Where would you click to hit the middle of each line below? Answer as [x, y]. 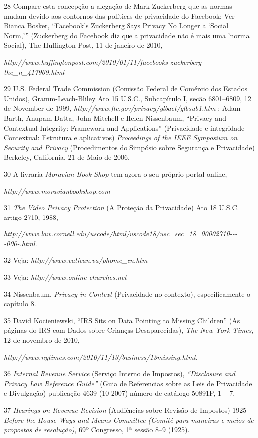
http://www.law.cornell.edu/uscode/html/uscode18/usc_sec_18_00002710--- [121, 234]
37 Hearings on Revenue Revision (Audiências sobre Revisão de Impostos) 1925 [125, 410]
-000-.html [20, 243]
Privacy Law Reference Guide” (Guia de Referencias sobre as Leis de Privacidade [128, 383]
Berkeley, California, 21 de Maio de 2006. [67, 157]
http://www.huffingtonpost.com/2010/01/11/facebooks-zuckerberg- [104, 62]
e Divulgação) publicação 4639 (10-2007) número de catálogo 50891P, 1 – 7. [120, 393]
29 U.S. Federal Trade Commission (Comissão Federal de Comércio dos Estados [126, 89]
